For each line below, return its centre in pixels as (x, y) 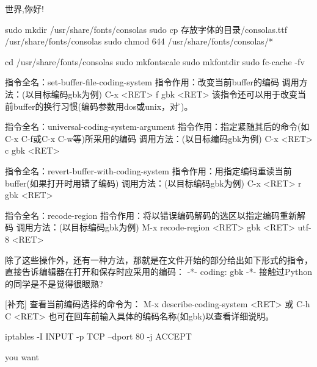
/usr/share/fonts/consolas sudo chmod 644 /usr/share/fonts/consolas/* (139, 41)
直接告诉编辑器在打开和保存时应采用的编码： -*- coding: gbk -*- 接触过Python (159, 272)
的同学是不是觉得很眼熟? (54, 283)
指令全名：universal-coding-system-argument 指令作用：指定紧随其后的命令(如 (157, 126)
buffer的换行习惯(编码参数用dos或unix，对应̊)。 (103, 106)
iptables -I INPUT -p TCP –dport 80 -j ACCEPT (98, 336)
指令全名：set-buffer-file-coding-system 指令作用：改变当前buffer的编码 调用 (152, 82)
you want (22, 357)
